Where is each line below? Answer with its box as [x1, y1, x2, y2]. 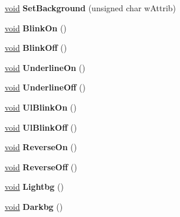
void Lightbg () [5, 180, 64, 193]
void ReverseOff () [5, 160, 77, 173]
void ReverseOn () [5, 141, 77, 153]
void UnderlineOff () [5, 81, 86, 93]
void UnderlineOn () [5, 61, 86, 73]
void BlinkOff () [5, 41, 67, 54]
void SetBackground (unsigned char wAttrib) [5, 2, 176, 14]
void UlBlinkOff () [5, 121, 77, 133]
